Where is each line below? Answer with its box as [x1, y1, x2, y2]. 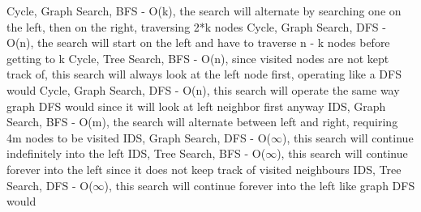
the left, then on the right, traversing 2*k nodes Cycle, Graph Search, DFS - [6, 18, 386, 35]
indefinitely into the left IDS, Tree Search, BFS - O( [6, 145, 266, 162]
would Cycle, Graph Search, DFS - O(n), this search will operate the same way [6, 81, 400, 98]
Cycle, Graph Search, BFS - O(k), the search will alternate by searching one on [6, 2, 402, 19]
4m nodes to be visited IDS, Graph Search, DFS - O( [6, 129, 272, 146]
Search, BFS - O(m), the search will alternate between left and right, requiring [6, 113, 398, 130]
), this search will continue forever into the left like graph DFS [104, 176, 415, 193]
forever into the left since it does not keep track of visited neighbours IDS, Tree [6, 160, 402, 177]
